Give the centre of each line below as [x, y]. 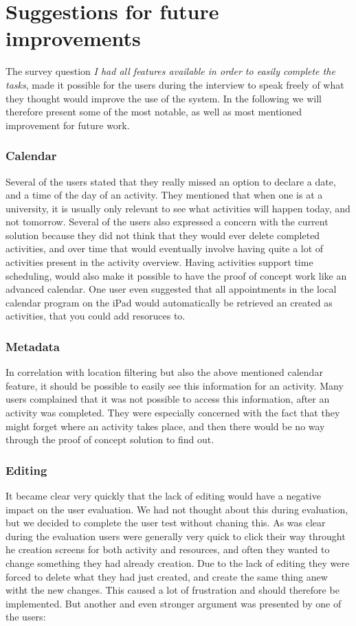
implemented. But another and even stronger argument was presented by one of [174, 603]
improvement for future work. [68, 125]
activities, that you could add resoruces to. [96, 316]
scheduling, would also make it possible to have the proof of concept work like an [176, 275]
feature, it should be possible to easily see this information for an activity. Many [175, 385]
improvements [73, 38]
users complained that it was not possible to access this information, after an [168, 399]
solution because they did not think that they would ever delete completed [163, 235]
